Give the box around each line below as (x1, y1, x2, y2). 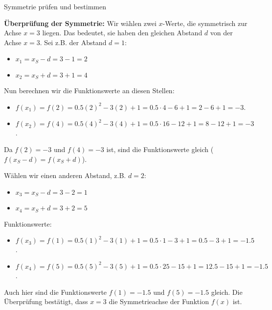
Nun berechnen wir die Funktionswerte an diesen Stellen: (4, 85, 175, 96)
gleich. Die (211, 286, 243, 297)
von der (210, 27, 233, 38)
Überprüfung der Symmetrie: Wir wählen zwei (4, 18, 157, 28)
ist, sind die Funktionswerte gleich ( (106, 144, 214, 155)
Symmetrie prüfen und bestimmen (4, 1, 107, 11)
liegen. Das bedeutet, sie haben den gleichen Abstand (42, 27, 203, 38)
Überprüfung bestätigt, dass (4, 296, 88, 307)
